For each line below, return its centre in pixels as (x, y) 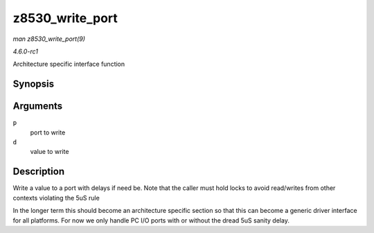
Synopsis (34, 84)
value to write (50, 152)
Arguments (38, 106)
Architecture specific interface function (69, 64)
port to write (48, 132)
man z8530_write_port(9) (49, 39)
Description (39, 172)
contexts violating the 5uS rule (56, 198)
